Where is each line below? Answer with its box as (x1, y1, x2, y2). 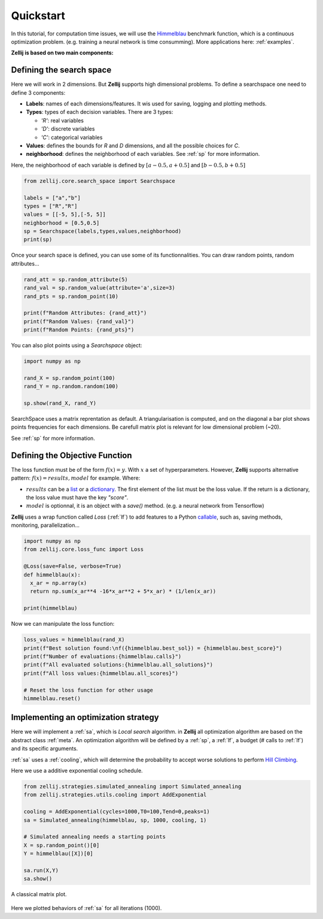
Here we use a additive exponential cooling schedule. (11, 767, 143, 774)
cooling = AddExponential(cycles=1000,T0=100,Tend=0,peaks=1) (23, 808, 210, 815)
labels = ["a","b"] (23, 194, 81, 201)
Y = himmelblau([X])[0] (23, 850, 94, 857)
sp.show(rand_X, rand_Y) (23, 400, 97, 407)
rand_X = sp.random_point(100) (23, 375, 116, 381)
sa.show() (23, 875, 53, 882)
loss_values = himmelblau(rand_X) (23, 636, 125, 643)
